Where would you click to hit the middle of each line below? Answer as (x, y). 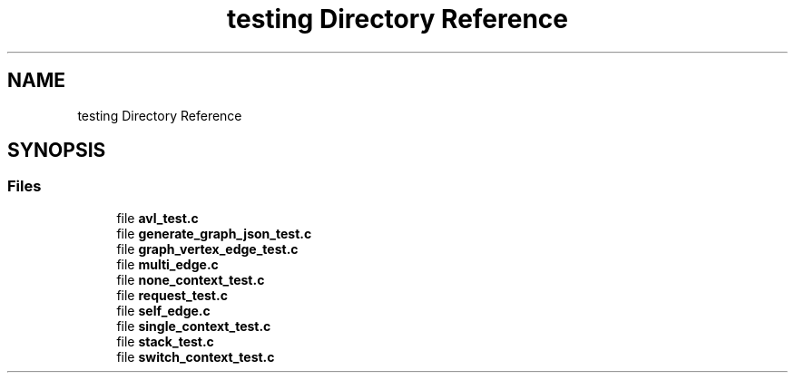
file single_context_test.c (194, 326)
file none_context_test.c (191, 279)
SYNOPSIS (57, 151)
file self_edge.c (163, 310)
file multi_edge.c (167, 264)
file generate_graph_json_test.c (214, 233)
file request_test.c (172, 295)
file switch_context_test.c (196, 356)
